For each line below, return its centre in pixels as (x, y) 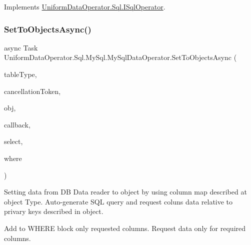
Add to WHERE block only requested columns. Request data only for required (125, 228)
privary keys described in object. (54, 211)
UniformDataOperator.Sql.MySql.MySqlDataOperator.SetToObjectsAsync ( (120, 57)
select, (13, 141)
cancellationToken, (32, 91)
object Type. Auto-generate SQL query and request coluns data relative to (118, 201)
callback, (17, 124)
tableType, (20, 74)
